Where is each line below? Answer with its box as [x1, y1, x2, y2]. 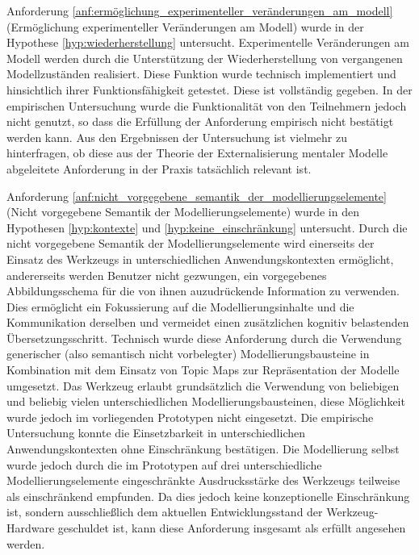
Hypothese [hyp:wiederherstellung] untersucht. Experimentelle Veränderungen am [6, 34, 409, 51]
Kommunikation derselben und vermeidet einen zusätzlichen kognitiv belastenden [6, 314, 409, 331]
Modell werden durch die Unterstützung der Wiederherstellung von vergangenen [6, 49, 403, 66]
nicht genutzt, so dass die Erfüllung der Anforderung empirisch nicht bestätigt [6, 113, 394, 130]
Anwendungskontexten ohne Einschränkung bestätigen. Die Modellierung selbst [6, 440, 400, 457]
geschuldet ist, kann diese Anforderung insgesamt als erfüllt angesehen [57, 520, 406, 536]
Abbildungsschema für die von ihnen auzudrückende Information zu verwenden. [6, 282, 400, 299]
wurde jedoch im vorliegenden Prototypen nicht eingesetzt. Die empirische [6, 408, 374, 425]
